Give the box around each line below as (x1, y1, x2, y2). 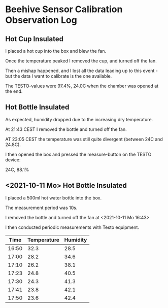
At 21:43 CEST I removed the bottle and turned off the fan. (5, 126, 127, 132)
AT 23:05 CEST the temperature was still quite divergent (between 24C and (5, 136, 163, 142)
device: (5, 156, 21, 163)
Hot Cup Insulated (5, 35, 63, 43)
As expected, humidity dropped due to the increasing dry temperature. (5, 116, 153, 122)
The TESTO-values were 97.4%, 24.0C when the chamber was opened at (5, 83, 159, 89)
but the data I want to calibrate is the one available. (5, 73, 112, 79)
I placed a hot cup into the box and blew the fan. (5, 48, 107, 54)
